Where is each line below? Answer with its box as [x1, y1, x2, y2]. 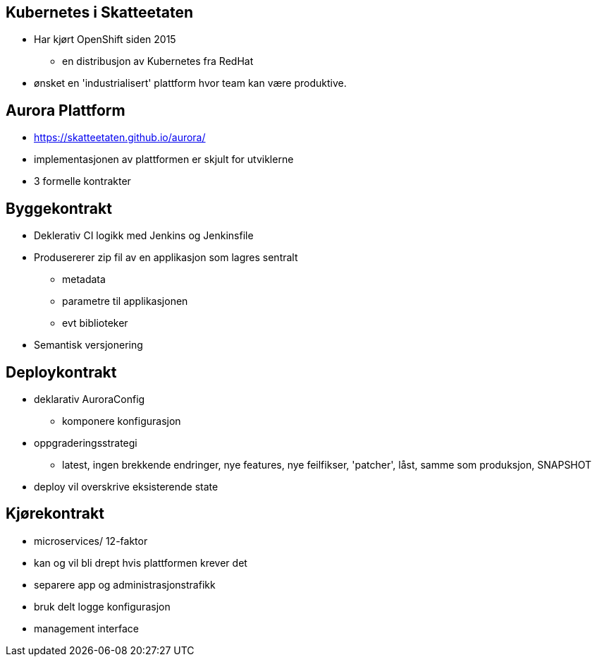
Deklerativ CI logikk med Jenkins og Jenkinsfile [34, 229, 254, 242]
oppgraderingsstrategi [34, 436, 137, 449]
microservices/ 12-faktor [34, 534, 148, 547]
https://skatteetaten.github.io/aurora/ [34, 131, 206, 144]
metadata [62, 273, 106, 286]
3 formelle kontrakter [34, 175, 131, 188]
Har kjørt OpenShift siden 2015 [34, 33, 176, 46]
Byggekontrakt [6, 199, 112, 217]
